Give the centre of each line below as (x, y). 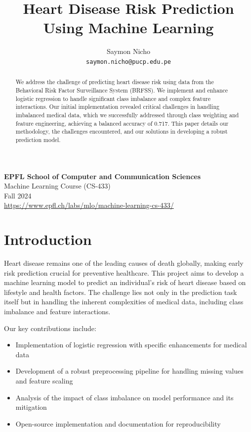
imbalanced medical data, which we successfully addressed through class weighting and (127, 115)
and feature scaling (44, 381)
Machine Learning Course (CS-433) (57, 186)
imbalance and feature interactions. (57, 312)
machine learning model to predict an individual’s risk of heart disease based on (125, 282)
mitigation (31, 407)
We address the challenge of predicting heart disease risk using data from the (115, 82)
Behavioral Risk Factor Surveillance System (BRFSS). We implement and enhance (122, 90)
